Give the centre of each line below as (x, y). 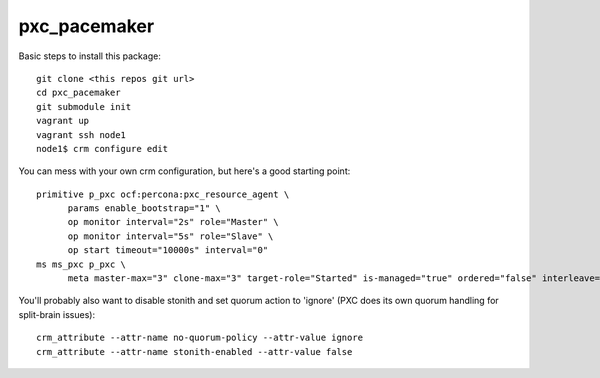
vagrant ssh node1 (81, 134)
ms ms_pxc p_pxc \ (81, 264)
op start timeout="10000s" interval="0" (168, 250)
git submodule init (84, 106)
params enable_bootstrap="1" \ (144, 208)
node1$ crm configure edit (102, 148)
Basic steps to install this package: (90, 56)
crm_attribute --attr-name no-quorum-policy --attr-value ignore (200, 338)
